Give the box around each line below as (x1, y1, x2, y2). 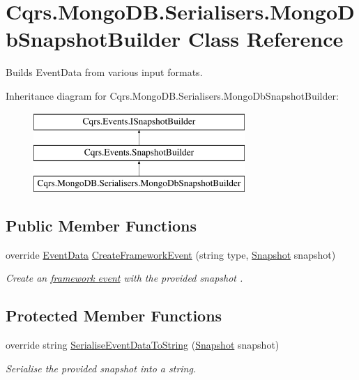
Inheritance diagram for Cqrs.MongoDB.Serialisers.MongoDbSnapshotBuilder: (6, 88, 339, 102)
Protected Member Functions (6, 305, 222, 326)
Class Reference (188, 24, 344, 53)
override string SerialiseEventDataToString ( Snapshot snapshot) (6, 337, 280, 352)
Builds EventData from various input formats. (6, 65, 203, 79)
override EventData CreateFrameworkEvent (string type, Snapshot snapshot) (6, 247, 336, 261)
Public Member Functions (6, 214, 197, 236)
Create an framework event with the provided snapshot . (6, 271, 243, 285)
